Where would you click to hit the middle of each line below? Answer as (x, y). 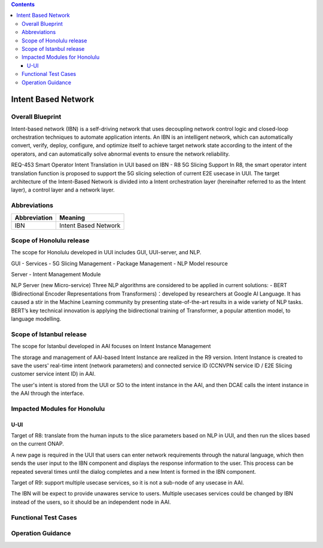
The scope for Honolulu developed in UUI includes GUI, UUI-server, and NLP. (106, 252)
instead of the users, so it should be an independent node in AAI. (91, 502)
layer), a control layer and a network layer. (63, 190)
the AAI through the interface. (48, 393)
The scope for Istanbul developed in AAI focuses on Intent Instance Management (111, 346)
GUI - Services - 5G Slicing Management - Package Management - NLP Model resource (120, 263)
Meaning (72, 217)
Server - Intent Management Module (56, 275)
